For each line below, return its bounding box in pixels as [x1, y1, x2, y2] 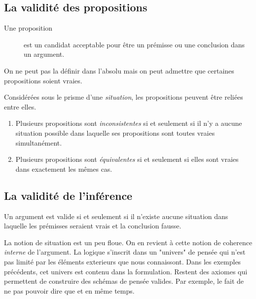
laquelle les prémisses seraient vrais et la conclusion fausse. [4, 221, 182, 231]
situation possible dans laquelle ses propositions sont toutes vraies [15, 127, 215, 138]
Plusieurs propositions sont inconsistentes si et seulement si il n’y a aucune [15, 118, 242, 128]
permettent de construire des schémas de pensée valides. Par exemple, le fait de [4, 276, 244, 286]
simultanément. [15, 137, 62, 148]
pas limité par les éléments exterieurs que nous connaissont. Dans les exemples [4, 256, 241, 266]
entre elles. [4, 101, 37, 112]
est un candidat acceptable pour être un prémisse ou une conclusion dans [24, 39, 245, 49]
